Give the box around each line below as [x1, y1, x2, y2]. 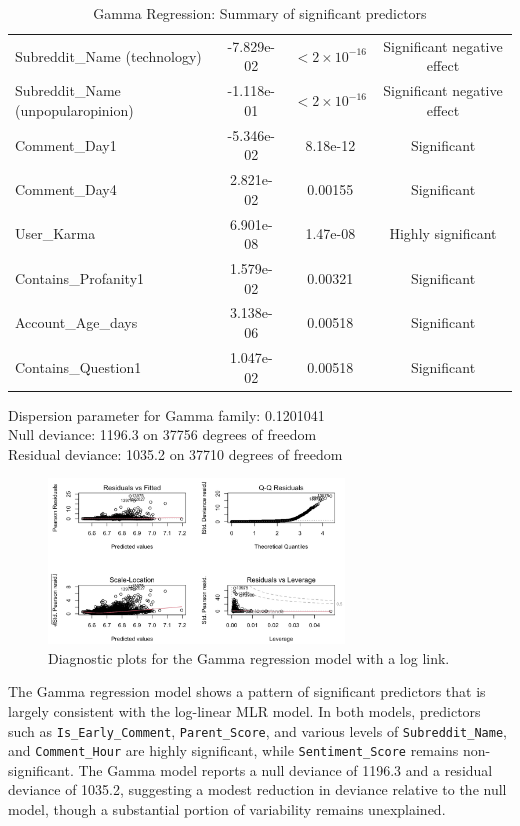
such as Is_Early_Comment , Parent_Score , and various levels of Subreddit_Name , [8, 720, 507, 741]
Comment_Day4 [15, 178, 117, 199]
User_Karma [15, 223, 96, 244]
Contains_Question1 [15, 356, 142, 377]
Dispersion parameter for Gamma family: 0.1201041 [8, 404, 325, 425]
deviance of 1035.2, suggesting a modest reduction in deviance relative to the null [8, 779, 507, 800]
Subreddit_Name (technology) [15, 45, 202, 66]
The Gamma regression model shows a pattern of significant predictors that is [8, 681, 486, 702]
